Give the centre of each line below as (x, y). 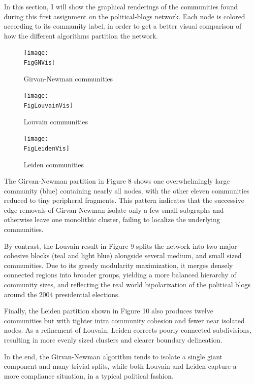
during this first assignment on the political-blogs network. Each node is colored (125, 16)
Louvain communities (56, 121)
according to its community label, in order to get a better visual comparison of (123, 26)
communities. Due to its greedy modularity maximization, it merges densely (118, 265)
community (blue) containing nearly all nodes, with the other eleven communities (127, 190)
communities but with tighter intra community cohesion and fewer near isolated (124, 320)
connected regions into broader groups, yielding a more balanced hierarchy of (120, 275)
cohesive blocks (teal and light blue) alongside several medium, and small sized (123, 255)
